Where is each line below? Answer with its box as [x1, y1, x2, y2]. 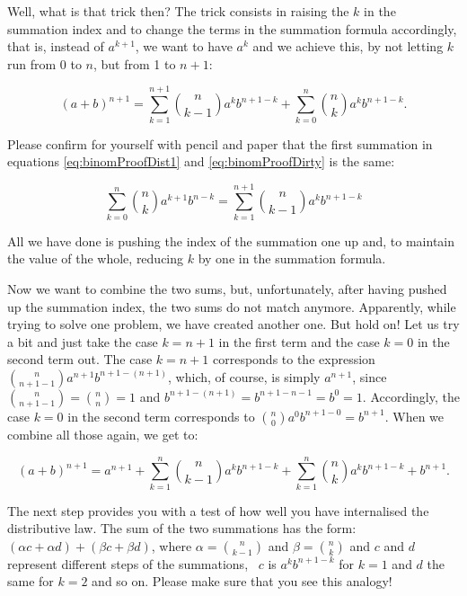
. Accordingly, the [362, 387, 460, 405]
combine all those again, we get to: [7, 424, 198, 443]
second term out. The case [7, 350, 153, 369]
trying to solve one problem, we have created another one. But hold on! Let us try [7, 315, 460, 334]
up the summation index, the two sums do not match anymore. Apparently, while [7, 297, 456, 316]
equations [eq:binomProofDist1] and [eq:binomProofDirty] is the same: [7, 152, 395, 171]
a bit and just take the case [7, 332, 158, 351]
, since [352, 367, 387, 386]
